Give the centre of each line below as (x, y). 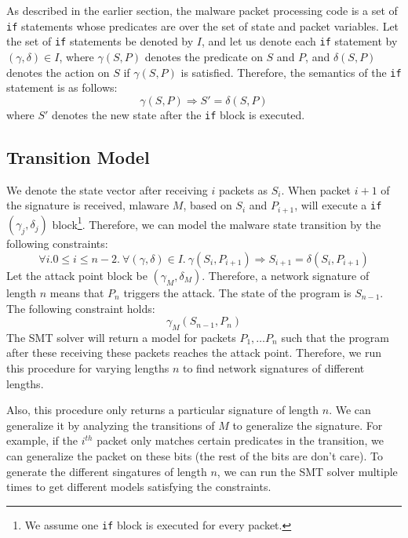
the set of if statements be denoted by (100, 41)
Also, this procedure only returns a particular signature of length (163, 410)
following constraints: (57, 244)
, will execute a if (338, 205)
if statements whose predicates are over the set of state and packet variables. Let (203, 25)
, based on (208, 205)
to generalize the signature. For (308, 425)
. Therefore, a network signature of (286, 275)
